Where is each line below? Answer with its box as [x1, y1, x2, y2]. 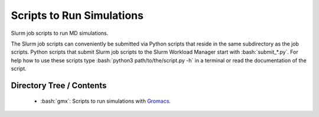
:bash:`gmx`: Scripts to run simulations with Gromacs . [40, 97, 171, 105]
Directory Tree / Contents [11, 80, 107, 90]
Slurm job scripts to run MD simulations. [11, 30, 109, 37]
